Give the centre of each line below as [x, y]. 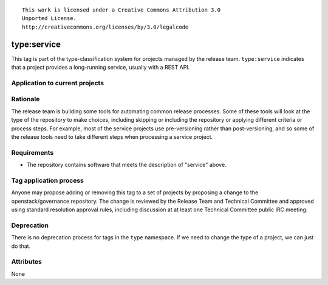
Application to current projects [58, 83]
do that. [21, 246]
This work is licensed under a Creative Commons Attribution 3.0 [121, 10]
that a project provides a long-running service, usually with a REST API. [101, 68]
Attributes [26, 262]
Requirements [32, 152]
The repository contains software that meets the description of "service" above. [127, 165]
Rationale [26, 99]
